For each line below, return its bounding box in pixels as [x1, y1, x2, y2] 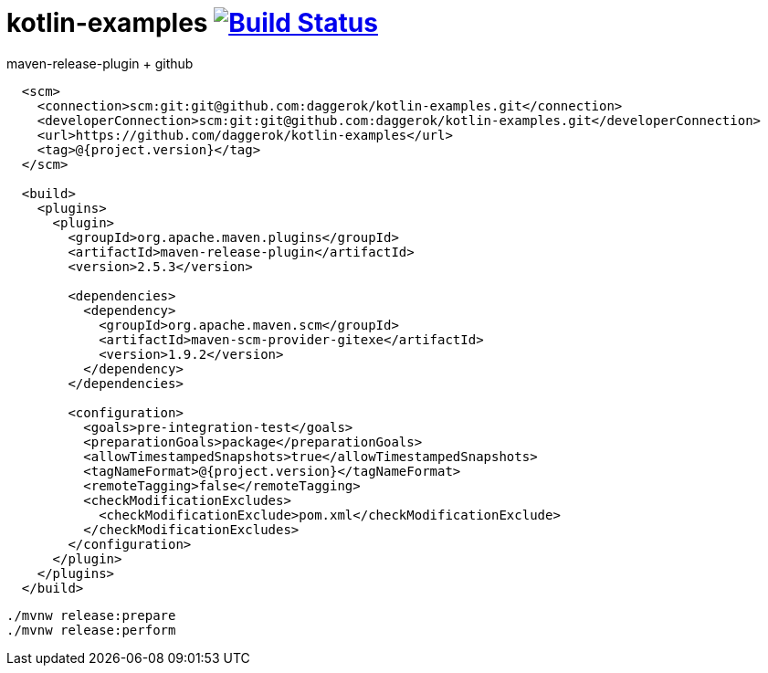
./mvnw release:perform [6, 622, 176, 637]
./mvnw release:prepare [6, 607, 176, 623]
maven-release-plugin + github [6, 55, 194, 71]
